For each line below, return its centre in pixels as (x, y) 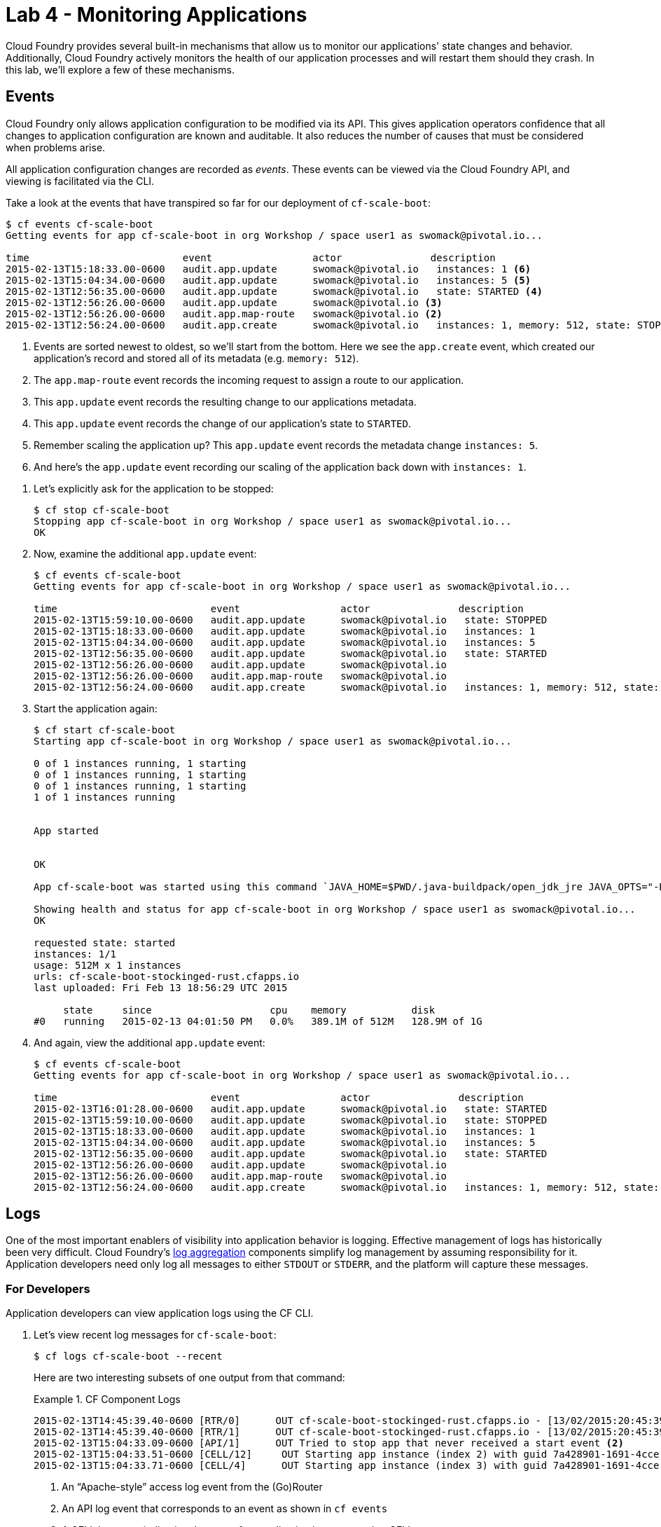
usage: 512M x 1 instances (107, 965)
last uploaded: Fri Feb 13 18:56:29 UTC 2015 (161, 987)
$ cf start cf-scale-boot (105, 730)
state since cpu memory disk (249, 1010)
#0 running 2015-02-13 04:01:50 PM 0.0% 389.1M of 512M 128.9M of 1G (258, 1021)
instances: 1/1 (75, 954)
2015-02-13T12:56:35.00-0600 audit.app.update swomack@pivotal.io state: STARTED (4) (274, 291)
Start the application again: (96, 708)
